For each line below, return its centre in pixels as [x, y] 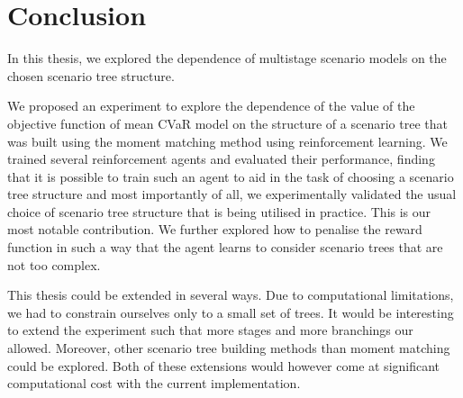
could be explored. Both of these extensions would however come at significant [224, 365]
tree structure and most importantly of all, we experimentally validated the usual [232, 194]
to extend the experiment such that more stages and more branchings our [210, 330]
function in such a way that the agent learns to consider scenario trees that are [225, 247]
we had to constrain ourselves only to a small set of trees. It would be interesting [231, 312]
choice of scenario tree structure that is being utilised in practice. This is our [219, 211]
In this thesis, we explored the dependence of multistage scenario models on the [227, 58]
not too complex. [54, 264]
